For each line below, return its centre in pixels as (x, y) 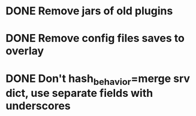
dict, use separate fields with (79, 93)
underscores (38, 106)
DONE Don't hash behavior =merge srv (98, 80)
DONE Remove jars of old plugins (89, 11)
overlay (25, 51)
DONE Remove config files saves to (95, 39)
